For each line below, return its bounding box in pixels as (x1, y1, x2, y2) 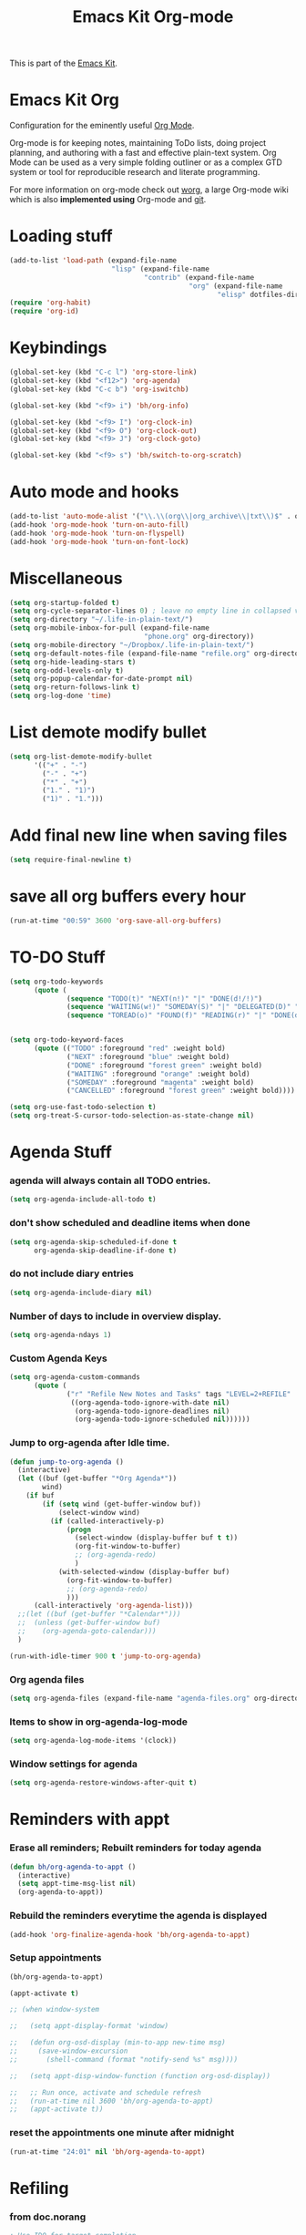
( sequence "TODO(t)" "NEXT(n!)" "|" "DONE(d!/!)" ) (66, 994, 262, 1004)
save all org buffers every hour (9, 886, 247, 907)
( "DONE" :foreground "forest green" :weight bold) (66, 1060, 262, 1070)
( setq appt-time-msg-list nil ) (17, 1880, 137, 1889)
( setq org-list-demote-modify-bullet (9, 752, 153, 761)
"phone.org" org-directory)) (144, 632, 255, 641)
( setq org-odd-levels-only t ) (9, 665, 125, 675)
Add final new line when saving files (9, 825, 288, 846)
